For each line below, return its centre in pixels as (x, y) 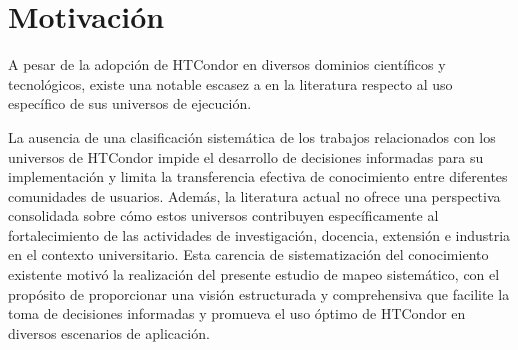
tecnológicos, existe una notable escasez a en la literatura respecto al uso (230, 83)
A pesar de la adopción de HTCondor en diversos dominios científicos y (227, 64)
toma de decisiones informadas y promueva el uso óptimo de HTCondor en (237, 313)
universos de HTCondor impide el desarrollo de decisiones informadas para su (246, 156)
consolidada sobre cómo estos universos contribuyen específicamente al (223, 215)
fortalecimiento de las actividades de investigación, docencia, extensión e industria (259, 234)
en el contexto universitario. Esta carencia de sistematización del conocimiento (248, 254)
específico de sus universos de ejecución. (130, 103)
